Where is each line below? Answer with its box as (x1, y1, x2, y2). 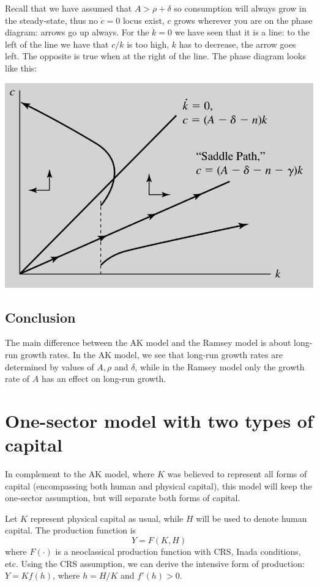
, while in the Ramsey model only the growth (135, 360, 305, 373)
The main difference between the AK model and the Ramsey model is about (5, 336, 291, 349)
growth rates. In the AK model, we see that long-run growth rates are (20, 348, 283, 361)
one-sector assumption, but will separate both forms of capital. (5, 491, 240, 504)
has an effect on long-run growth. (41, 372, 166, 385)
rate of (5, 372, 30, 385)
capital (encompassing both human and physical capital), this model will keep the (5, 479, 312, 492)
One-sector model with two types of (5, 408, 313, 433)
